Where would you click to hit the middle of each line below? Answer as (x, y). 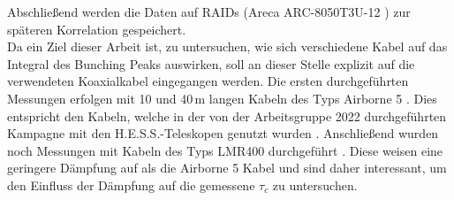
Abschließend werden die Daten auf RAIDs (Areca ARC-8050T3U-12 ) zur (209, 12)
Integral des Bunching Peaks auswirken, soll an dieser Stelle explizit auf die (211, 63)
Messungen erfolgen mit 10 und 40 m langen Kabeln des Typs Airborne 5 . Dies (222, 98)
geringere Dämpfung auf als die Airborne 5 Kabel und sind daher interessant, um (227, 168)
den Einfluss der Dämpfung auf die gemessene (131, 185)
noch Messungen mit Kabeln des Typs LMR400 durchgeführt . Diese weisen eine (225, 150)
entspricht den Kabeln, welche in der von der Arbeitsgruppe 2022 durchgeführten (227, 115)
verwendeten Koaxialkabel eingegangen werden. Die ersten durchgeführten (208, 81)
